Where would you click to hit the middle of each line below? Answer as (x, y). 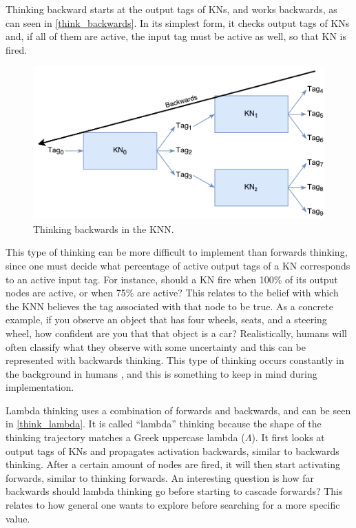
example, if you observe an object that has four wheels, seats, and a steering (166, 319)
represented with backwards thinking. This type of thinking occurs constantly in (175, 360)
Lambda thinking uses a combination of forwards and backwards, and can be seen (178, 410)
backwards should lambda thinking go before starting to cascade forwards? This (174, 491)
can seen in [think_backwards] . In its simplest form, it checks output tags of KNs (178, 22)
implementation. (40, 387)
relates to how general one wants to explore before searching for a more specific (173, 505)
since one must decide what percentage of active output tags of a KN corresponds (178, 265)
